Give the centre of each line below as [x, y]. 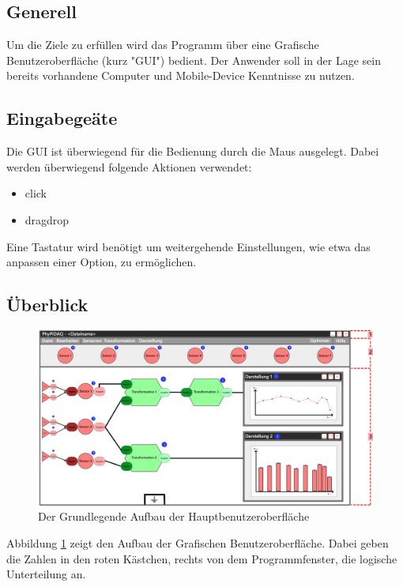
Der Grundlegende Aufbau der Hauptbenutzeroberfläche [174, 516]
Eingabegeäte [62, 118]
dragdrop [47, 219]
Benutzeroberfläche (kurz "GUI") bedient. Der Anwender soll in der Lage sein [194, 60]
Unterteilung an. [46, 574]
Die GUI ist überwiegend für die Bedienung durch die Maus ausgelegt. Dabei [193, 151]
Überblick [47, 305]
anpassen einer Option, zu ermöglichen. [102, 262]
